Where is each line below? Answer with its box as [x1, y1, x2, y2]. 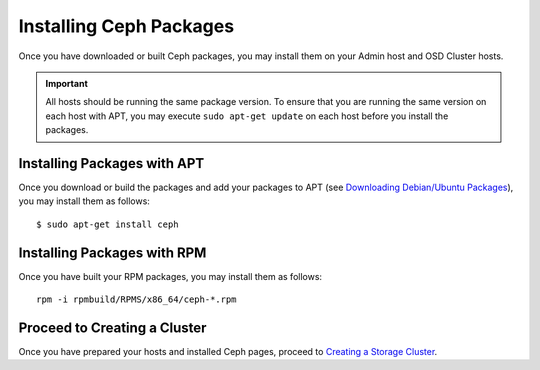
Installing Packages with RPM [18, 244, 207, 261]
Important [45, 77, 89, 89]
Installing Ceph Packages [18, 15, 235, 37]
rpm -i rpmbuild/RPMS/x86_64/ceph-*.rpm [36, 294, 237, 305]
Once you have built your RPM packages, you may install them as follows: [18, 270, 323, 282]
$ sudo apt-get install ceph [36, 218, 179, 230]
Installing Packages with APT [18, 155, 205, 172]
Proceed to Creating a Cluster [18, 319, 207, 336]
